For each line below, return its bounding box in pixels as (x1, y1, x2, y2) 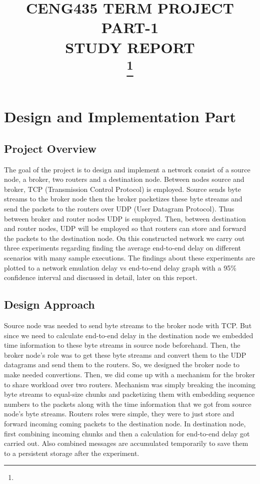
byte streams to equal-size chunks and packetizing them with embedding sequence (4, 389, 255, 399)
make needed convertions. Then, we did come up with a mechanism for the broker (4, 369, 255, 379)
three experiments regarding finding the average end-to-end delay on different (4, 243, 241, 253)
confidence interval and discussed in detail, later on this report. (4, 272, 197, 283)
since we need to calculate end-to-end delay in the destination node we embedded (4, 330, 253, 340)
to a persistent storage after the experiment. (4, 447, 139, 458)
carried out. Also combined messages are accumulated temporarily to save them (4, 438, 248, 448)
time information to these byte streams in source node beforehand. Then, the (4, 340, 240, 350)
